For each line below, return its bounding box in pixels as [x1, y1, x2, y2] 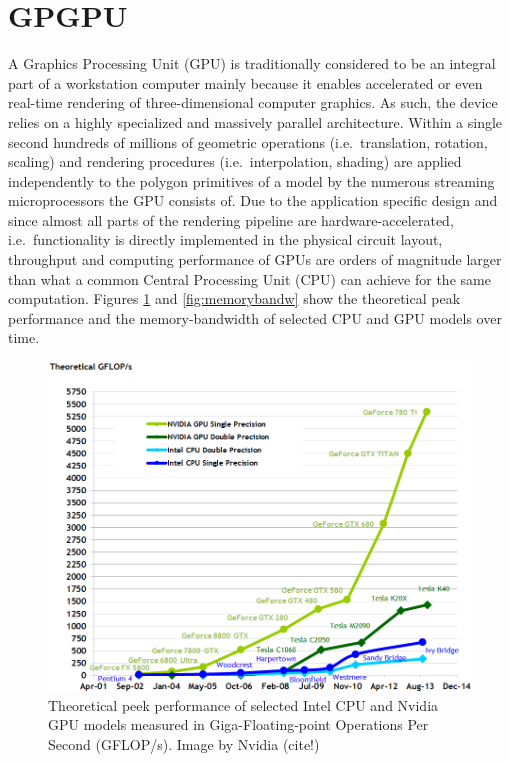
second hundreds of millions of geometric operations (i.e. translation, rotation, [8, 131, 488, 152]
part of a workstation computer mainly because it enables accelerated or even [8, 72, 483, 93]
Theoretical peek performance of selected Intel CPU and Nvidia [48, 694, 439, 715]
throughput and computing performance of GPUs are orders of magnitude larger [8, 249, 502, 270]
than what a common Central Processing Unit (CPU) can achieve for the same [8, 268, 491, 289]
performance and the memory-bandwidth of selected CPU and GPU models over [8, 307, 502, 328]
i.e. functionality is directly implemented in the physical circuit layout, [8, 229, 443, 250]
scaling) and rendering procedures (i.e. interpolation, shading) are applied [8, 151, 462, 172]
